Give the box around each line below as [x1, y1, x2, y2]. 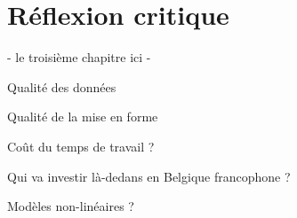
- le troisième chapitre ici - [7, 48, 151, 66]
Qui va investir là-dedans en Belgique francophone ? [7, 167, 291, 185]
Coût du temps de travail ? [7, 136, 155, 155]
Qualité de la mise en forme [7, 107, 158, 126]
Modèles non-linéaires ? [7, 197, 134, 215]
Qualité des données [7, 77, 116, 96]
